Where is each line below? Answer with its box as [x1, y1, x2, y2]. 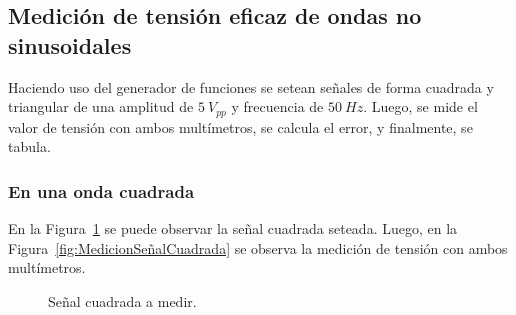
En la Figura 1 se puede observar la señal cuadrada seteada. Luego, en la [8, 218, 458, 239]
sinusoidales [8, 29, 132, 60]
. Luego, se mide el [363, 96, 478, 117]
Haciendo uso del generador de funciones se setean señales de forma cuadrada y [8, 76, 494, 97]
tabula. [8, 136, 51, 157]
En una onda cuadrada [8, 178, 195, 203]
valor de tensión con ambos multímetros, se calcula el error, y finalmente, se [8, 116, 473, 137]
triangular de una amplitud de [8, 96, 194, 117]
